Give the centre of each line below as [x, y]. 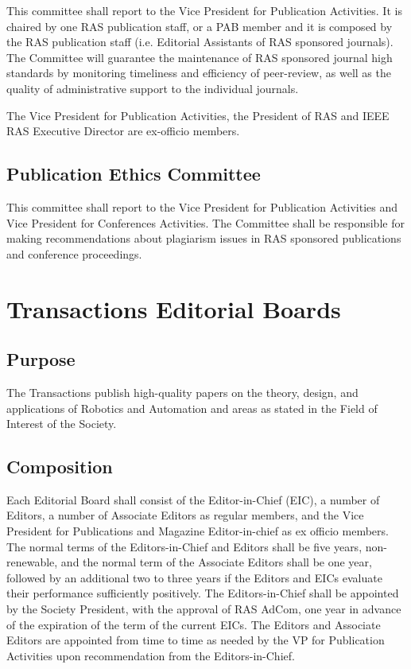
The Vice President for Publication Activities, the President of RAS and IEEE [198, 115]
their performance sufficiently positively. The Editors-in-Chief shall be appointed [203, 593]
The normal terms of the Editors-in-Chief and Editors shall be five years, [184, 546]
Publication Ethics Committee [134, 174]
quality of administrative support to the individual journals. [153, 88]
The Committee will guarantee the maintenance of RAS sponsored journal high [200, 57]
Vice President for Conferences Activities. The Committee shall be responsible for [205, 222]
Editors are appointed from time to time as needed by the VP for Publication [196, 640]
